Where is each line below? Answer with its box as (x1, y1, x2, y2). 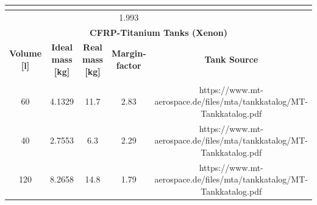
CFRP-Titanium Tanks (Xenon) (90, 26, 227, 38)
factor (116, 58, 141, 71)
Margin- (111, 47, 146, 60)
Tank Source (204, 53, 258, 66)
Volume (9, 47, 42, 60)
